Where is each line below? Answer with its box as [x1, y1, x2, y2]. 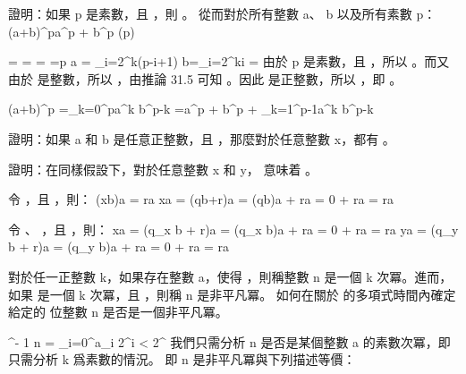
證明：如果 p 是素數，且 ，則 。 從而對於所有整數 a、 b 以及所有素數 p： [8, 4, 436, 22]
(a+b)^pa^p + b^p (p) [8, 21, 135, 40]
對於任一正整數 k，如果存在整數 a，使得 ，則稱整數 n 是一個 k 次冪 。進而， [8, 267, 453, 285]
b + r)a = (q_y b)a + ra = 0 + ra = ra [8, 237, 230, 256]
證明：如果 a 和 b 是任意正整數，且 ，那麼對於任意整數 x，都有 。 [8, 129, 395, 148]
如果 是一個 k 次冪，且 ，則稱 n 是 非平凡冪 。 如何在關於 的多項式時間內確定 [8, 285, 456, 303]
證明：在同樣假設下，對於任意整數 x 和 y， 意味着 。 [8, 159, 318, 178]
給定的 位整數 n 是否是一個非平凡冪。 [8, 302, 228, 321]
